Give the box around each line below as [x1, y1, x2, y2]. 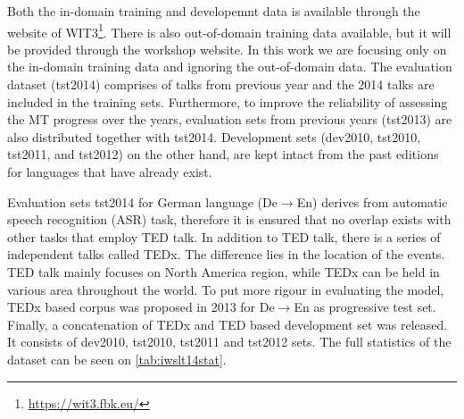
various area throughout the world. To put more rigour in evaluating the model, [7, 280, 444, 298]
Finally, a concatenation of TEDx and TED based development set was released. [7, 314, 448, 333]
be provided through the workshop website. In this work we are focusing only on [7, 39, 447, 58]
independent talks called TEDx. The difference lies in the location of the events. [7, 245, 445, 264]
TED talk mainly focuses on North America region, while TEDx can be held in [7, 262, 440, 281]
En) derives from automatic [296, 192, 448, 211]
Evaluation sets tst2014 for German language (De [7, 192, 278, 211]
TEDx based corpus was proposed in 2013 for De [7, 297, 275, 316]
